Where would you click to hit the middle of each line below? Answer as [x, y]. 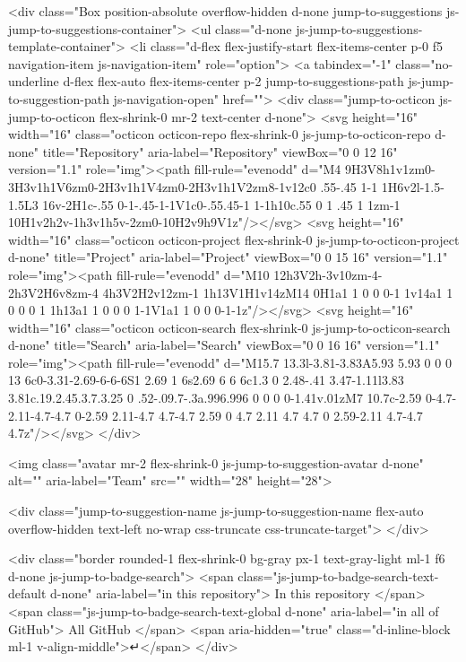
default [27, 593]
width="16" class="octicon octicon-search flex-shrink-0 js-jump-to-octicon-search [229, 327]
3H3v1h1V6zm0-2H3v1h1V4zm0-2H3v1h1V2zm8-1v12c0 [162, 186]
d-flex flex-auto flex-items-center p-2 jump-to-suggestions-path [233, 81]
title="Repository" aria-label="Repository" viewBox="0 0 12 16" [220, 151]
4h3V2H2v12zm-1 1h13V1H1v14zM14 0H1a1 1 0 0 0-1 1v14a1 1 [278, 292]
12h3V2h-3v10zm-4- [328, 274]
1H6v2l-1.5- [413, 186]
